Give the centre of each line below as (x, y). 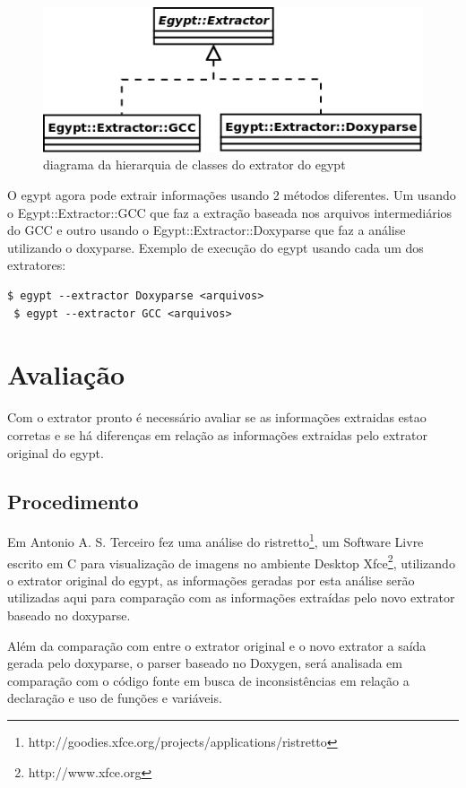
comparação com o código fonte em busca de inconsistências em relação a (208, 680)
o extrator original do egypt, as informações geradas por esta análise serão (211, 580)
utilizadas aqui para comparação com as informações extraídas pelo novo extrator (231, 597)
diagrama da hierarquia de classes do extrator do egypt (194, 165)
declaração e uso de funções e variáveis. (115, 698)
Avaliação (66, 374)
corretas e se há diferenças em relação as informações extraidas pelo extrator (217, 434)
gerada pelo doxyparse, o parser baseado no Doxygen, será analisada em (205, 663)
